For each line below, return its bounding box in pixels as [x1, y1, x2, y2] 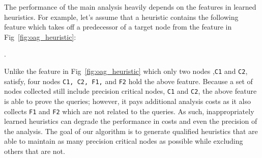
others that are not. [4, 145, 65, 156]
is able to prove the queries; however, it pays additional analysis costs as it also [4, 95, 251, 106]
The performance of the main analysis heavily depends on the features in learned [4, 2, 256, 12]
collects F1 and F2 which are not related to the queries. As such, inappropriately [4, 106, 254, 116]
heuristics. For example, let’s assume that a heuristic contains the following [4, 11, 239, 22]
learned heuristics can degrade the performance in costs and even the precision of [4, 116, 257, 126]
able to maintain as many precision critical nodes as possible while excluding [4, 136, 243, 146]
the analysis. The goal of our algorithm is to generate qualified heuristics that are [4, 125, 258, 136]
